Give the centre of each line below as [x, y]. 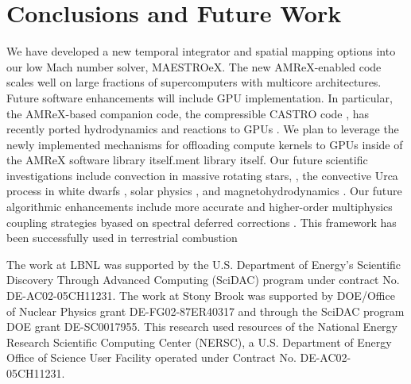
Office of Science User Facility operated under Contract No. [151, 357]
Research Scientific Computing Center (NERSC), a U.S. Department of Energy [199, 342]
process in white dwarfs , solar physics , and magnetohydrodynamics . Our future [204, 191]
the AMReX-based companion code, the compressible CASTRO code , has [188, 113]
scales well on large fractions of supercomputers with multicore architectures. [194, 82]
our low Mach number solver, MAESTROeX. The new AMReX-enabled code [194, 66]
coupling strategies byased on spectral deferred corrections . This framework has [202, 222]
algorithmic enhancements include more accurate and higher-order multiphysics [200, 207]
